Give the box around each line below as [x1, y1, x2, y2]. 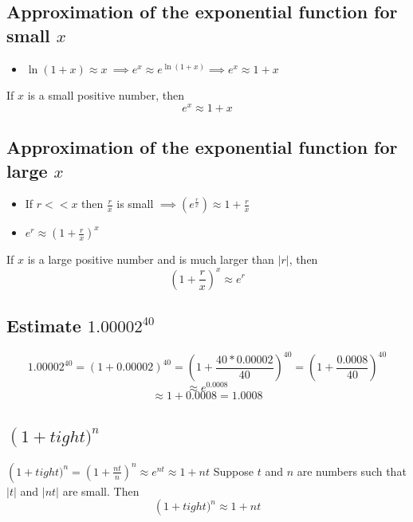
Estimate [6, 312, 81, 337]
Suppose [213, 462, 254, 479]
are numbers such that [297, 462, 407, 479]
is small [116, 195, 154, 212]
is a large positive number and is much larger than [27, 251, 274, 268]
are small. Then [62, 482, 140, 499]
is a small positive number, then [27, 87, 184, 104]
